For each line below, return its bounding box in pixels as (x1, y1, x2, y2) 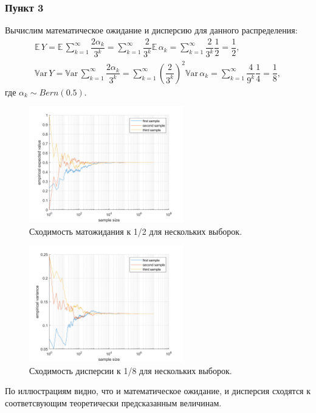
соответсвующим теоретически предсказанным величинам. (5, 396, 222, 409)
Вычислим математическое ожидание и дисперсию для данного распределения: (5, 24, 298, 36)
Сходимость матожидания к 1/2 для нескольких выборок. (29, 224, 242, 237)
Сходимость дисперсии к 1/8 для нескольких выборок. (29, 364, 232, 377)
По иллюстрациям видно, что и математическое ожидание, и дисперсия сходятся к (5, 384, 311, 397)
